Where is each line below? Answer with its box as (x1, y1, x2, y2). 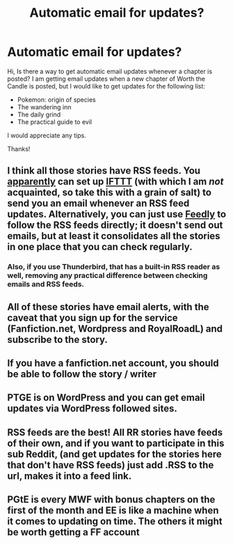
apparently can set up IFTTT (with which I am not (7, 176, 224, 187)
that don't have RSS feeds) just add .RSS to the (7, 459, 214, 471)
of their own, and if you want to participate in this (7, 437, 225, 449)
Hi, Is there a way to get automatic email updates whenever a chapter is (7, 67, 213, 75)
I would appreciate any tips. (7, 131, 87, 139)
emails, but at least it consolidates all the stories (7, 230, 220, 242)
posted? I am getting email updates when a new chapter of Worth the (7, 75, 206, 83)
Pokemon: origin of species (17, 95, 96, 104)
